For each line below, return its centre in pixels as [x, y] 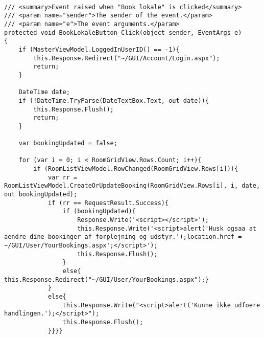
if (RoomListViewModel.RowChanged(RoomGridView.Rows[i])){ [136, 169]
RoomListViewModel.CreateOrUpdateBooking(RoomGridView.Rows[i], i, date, [132, 186]
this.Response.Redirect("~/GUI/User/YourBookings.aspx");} [106, 279]
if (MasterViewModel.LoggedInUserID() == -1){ [99, 49]
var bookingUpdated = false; [68, 143]
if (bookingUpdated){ [99, 211]
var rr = [63, 177]
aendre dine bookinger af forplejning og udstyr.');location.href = [123, 237]
